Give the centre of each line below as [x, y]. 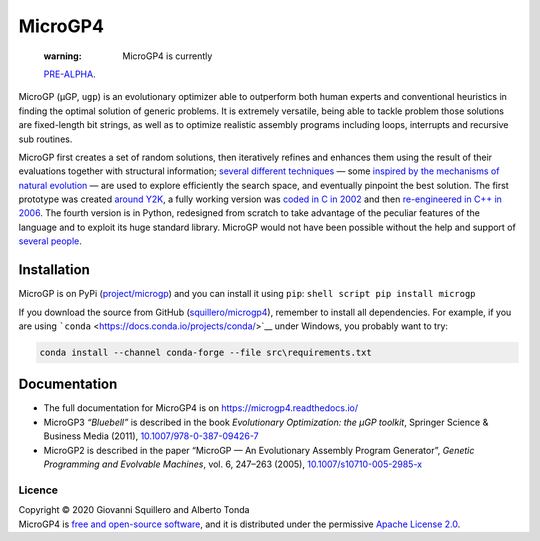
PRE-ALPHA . [69, 74]
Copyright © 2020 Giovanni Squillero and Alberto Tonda [134, 510]
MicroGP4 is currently [167, 56]
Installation [54, 270]
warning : [62, 56]
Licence [38, 490]
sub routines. [45, 139]
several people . [50, 241]
